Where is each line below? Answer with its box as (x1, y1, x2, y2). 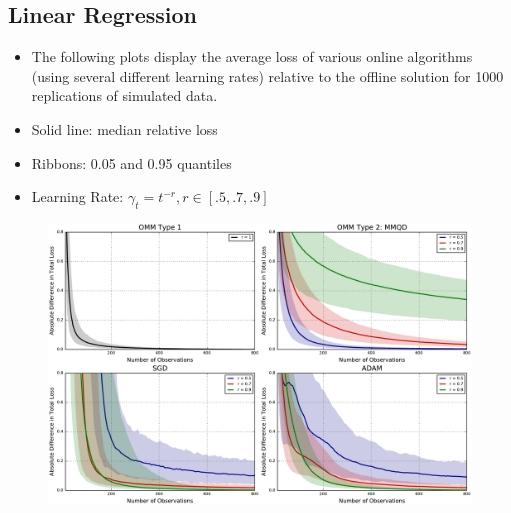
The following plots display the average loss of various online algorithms (31, 46, 473, 67)
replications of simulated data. (31, 85, 218, 106)
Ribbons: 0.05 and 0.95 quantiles (31, 152, 232, 173)
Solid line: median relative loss (31, 118, 218, 139)
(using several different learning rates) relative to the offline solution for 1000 (31, 65, 504, 86)
